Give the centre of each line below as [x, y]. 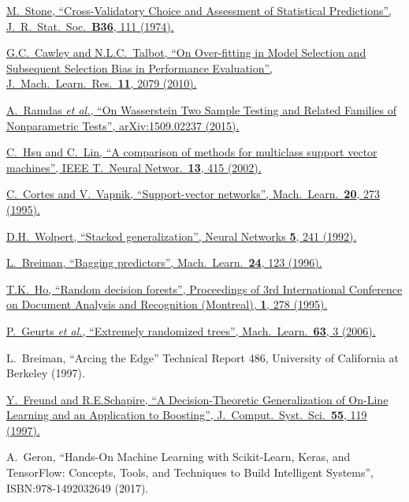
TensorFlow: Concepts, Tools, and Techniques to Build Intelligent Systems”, [190, 472]
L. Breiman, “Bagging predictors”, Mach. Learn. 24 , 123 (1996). [164, 262]
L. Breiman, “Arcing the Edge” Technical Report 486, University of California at [203, 357]
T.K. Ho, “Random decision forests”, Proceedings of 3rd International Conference [204, 288]
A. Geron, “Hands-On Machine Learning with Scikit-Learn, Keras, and [178, 457]
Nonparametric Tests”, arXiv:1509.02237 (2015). [123, 125]
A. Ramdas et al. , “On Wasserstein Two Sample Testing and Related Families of [201, 109]
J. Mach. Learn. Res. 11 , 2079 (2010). [102, 83]
